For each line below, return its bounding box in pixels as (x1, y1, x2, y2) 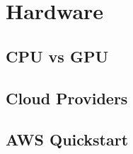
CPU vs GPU (6, 45, 108, 67)
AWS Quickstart (6, 128, 129, 150)
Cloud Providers (6, 87, 128, 109)
